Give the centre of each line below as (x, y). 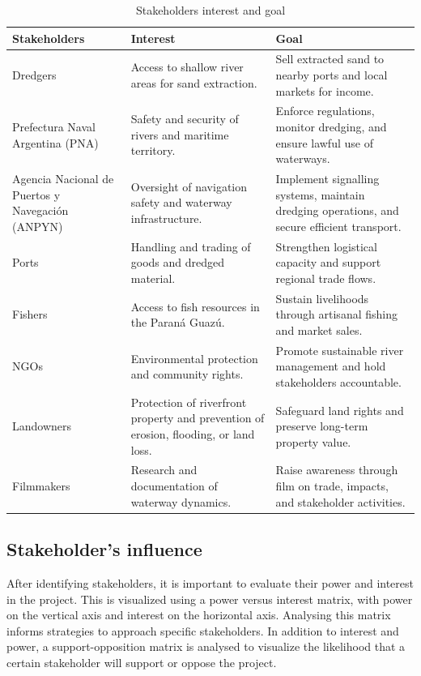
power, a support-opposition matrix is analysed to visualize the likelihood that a (206, 646)
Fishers (30, 314)
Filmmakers (41, 486)
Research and (164, 470)
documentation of (174, 486)
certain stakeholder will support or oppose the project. (142, 662)
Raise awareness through (337, 470)
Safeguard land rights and (340, 410)
